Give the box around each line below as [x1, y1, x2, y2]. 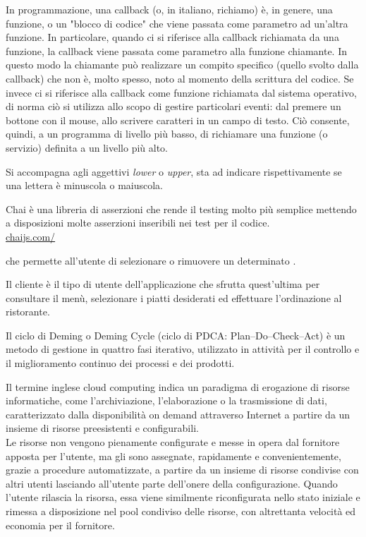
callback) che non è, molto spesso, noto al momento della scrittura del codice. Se [6, 71, 354, 85]
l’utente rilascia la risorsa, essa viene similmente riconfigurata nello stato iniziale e [6, 490, 360, 505]
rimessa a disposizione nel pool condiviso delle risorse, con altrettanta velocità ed [6, 504, 356, 518]
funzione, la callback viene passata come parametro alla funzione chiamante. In [6, 43, 347, 58]
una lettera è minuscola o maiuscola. [6, 178, 164, 193]
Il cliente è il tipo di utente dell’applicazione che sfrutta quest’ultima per [6, 277, 320, 291]
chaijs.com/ [6, 229, 56, 243]
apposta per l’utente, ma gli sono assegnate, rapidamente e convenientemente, [6, 448, 341, 463]
